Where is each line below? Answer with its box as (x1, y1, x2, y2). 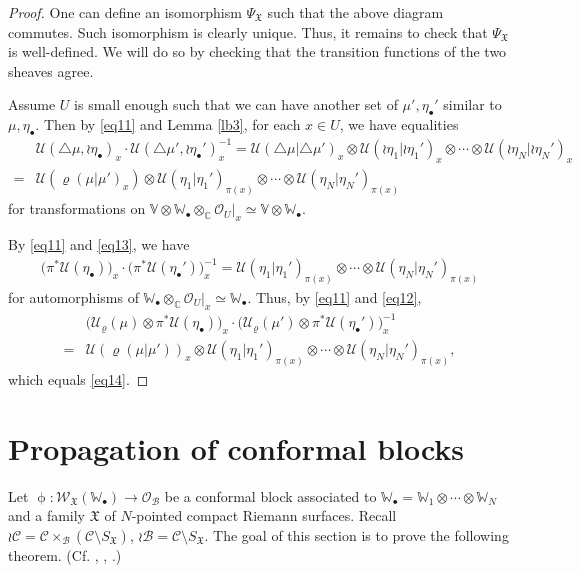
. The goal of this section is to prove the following (204, 524, 509, 545)
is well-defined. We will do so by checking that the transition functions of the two (8, 41, 507, 62)
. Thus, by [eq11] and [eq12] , (247, 286, 422, 307)
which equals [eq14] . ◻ (8, 368, 149, 389)
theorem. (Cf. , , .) (8, 544, 122, 565)
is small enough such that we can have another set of (74, 94, 398, 115)
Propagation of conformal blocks (8, 427, 465, 468)
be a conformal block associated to (164, 485, 377, 506)
